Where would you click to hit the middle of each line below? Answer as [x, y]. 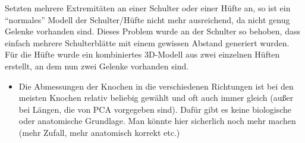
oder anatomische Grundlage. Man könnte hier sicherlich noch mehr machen [157, 121]
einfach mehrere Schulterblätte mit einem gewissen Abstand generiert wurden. [147, 42]
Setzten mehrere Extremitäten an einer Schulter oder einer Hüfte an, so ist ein [148, 8]
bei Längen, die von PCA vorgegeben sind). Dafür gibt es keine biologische [155, 109]
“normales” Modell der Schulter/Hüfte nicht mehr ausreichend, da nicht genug [147, 19]
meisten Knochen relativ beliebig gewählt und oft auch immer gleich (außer [156, 98]
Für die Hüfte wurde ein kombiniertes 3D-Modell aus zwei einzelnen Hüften [142, 54]
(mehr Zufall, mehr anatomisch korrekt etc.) [99, 132]
